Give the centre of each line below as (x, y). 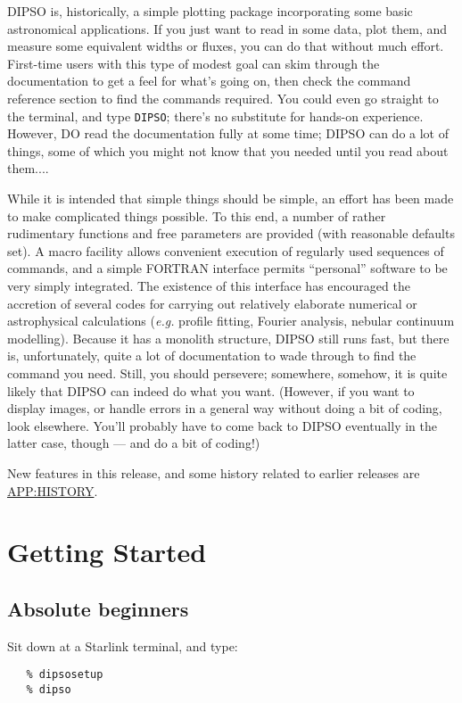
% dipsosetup (65, 675)
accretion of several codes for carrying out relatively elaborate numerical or (212, 303)
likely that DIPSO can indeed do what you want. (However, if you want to (211, 390)
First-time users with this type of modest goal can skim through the (194, 63)
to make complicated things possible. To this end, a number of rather (197, 215)
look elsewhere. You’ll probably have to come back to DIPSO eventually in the (222, 425)
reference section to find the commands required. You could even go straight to (223, 98)
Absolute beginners (98, 608)
